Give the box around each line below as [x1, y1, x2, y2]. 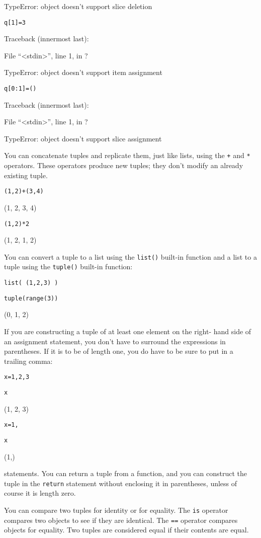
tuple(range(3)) [4, 294, 58, 302]
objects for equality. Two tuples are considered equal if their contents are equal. [4, 524, 249, 535]
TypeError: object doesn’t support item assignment [4, 67, 162, 78]
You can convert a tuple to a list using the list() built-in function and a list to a [4, 251, 257, 262]
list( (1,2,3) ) [4, 279, 58, 287]
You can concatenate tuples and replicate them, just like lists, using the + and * [4, 150, 250, 161]
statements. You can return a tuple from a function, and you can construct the [4, 468, 247, 479]
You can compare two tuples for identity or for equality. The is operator [4, 505, 228, 515]
